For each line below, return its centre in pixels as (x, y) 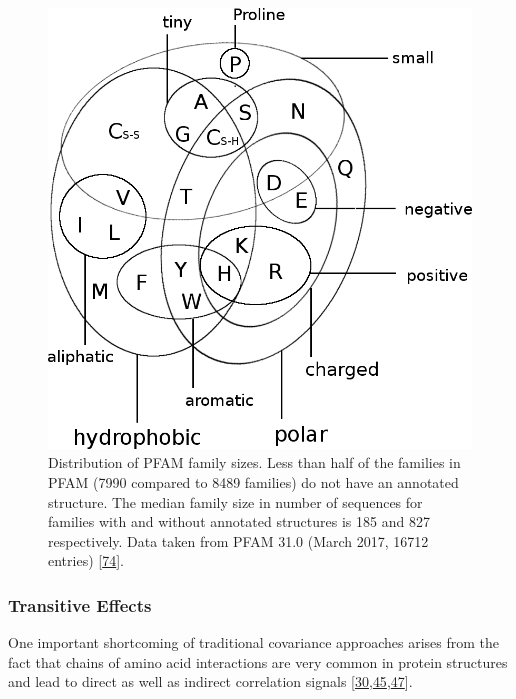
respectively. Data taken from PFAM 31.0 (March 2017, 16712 (238, 540)
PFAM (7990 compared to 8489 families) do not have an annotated (253, 482)
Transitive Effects (80, 604)
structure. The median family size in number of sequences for (235, 501)
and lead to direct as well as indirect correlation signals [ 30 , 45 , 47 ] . (210, 681)
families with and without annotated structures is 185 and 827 (239, 521)
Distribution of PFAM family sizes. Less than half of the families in (254, 462)
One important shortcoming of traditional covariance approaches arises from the (253, 642)
